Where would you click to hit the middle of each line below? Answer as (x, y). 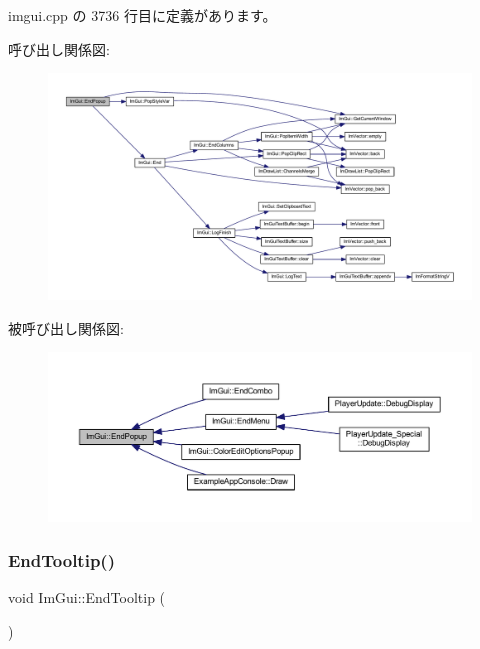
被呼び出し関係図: (66, 327)
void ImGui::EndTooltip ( (87, 597)
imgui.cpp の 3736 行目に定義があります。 (142, 15)
